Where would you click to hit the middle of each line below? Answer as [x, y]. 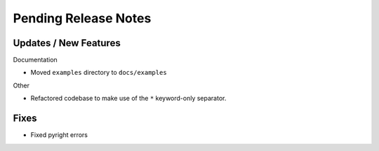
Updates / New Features [67, 43]
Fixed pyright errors [59, 135]
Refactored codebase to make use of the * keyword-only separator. [128, 99]
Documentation [35, 60]
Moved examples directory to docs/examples [99, 73]
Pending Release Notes [82, 18]
